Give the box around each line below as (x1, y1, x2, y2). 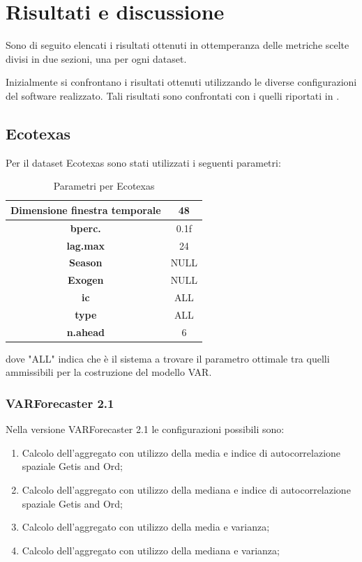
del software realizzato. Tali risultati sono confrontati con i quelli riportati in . (6, 88, 340, 102)
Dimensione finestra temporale (10, 202, 161, 217)
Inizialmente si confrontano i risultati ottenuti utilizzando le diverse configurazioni (6, 75, 357, 89)
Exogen (68, 273, 104, 287)
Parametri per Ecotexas (53, 179, 155, 193)
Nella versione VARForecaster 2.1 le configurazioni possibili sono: (6, 422, 285, 436)
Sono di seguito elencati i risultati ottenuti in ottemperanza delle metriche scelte (6, 38, 349, 52)
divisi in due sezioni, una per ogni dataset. (6, 51, 187, 66)
